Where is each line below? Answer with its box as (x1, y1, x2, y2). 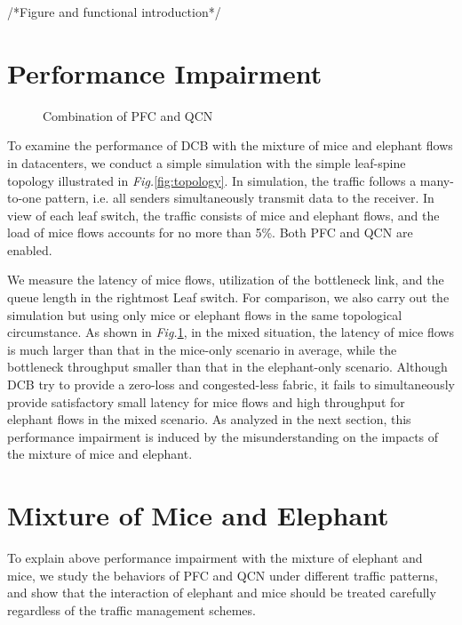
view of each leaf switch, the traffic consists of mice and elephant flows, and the (7, 205, 440, 224)
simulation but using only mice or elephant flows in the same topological (7, 305, 402, 324)
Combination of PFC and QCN (43, 106, 213, 124)
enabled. (7, 240, 52, 259)
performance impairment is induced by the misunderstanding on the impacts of (7, 427, 439, 445)
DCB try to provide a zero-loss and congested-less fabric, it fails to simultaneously (7, 375, 455, 394)
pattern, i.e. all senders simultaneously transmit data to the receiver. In (44, 188, 434, 207)
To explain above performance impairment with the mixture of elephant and (7, 549, 423, 567)
